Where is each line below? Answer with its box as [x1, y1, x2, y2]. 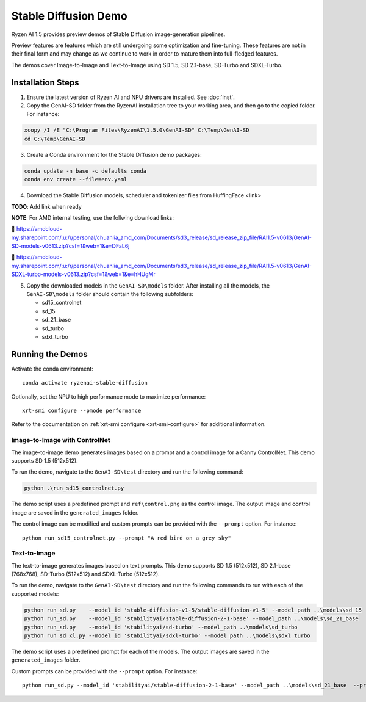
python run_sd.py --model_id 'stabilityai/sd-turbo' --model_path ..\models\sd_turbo [24, 623, 298, 631]
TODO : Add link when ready [11, 203, 82, 210]
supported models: [11, 590, 59, 598]
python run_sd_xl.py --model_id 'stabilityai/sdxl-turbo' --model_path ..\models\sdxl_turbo [24, 632, 310, 639]
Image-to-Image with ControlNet [11, 436, 110, 444]
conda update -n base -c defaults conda [24, 167, 146, 174]
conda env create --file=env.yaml [24, 176, 127, 183]
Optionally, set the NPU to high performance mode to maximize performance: [11, 393, 206, 400]
